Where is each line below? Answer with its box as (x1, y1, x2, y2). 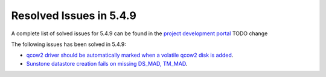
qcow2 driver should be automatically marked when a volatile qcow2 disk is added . (26, 51, 234, 59)
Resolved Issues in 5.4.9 (11, 9, 137, 22)
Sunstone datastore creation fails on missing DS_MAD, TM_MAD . (26, 60, 188, 67)
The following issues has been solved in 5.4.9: (11, 41, 126, 48)
